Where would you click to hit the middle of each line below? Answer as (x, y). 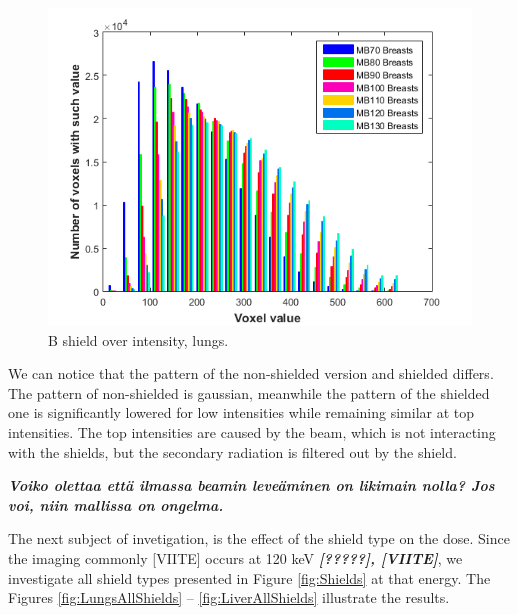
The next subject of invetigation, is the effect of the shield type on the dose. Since (259, 538)
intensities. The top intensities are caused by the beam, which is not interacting (252, 431)
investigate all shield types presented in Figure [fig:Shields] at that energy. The (249, 577)
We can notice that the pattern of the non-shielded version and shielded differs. (251, 373)
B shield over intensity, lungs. (138, 339)
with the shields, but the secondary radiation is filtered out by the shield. (232, 451)
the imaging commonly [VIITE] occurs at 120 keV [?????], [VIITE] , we (235, 557)
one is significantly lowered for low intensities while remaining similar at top (241, 412)
